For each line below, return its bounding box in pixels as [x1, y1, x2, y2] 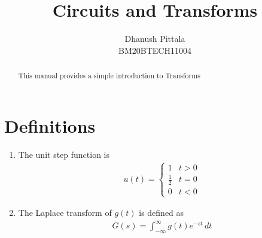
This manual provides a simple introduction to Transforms [18, 71, 200, 81]
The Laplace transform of [18, 206, 112, 219]
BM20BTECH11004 [118, 44, 191, 56]
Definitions [4, 113, 96, 138]
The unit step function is [18, 148, 110, 160]
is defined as [139, 206, 184, 219]
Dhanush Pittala [124, 32, 185, 45]
